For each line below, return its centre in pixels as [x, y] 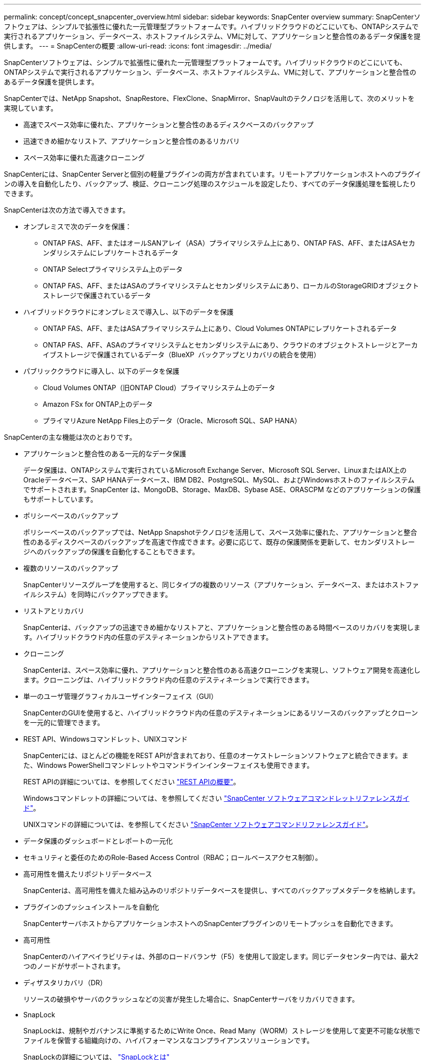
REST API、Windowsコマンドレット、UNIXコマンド [106, 739]
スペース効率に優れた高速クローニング [84, 157]
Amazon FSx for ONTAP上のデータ [98, 404]
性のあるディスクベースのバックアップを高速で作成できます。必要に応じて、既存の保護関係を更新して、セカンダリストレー [219, 542]
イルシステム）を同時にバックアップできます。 [98, 594]
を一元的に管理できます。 [64, 722]
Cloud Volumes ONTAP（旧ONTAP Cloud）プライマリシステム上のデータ [159, 388]
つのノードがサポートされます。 [74, 966]
